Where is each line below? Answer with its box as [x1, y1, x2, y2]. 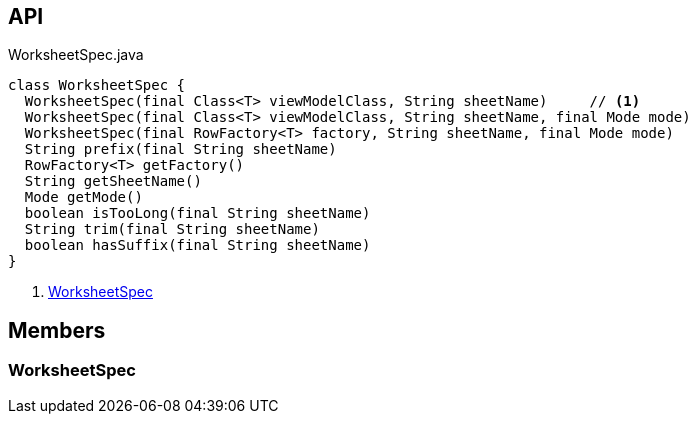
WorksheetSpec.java [8, 46, 144, 64]
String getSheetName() [24, 173, 202, 190]
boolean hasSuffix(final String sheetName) [24, 237, 371, 254]
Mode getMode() [24, 189, 143, 206]
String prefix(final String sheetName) [24, 141, 337, 158]
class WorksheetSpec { [8, 77, 186, 94]
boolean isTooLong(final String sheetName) [24, 205, 371, 222]
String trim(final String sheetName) [24, 221, 320, 238]
